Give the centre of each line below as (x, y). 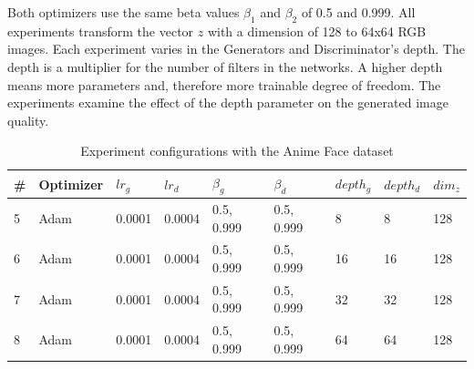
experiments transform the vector (101, 31)
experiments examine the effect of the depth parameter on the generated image (228, 102)
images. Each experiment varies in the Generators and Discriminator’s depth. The (236, 49)
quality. (28, 120)
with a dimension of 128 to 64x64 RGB (317, 31)
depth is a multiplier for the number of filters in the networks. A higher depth (225, 66)
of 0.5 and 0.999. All (358, 12)
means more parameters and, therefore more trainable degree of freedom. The (224, 84)
